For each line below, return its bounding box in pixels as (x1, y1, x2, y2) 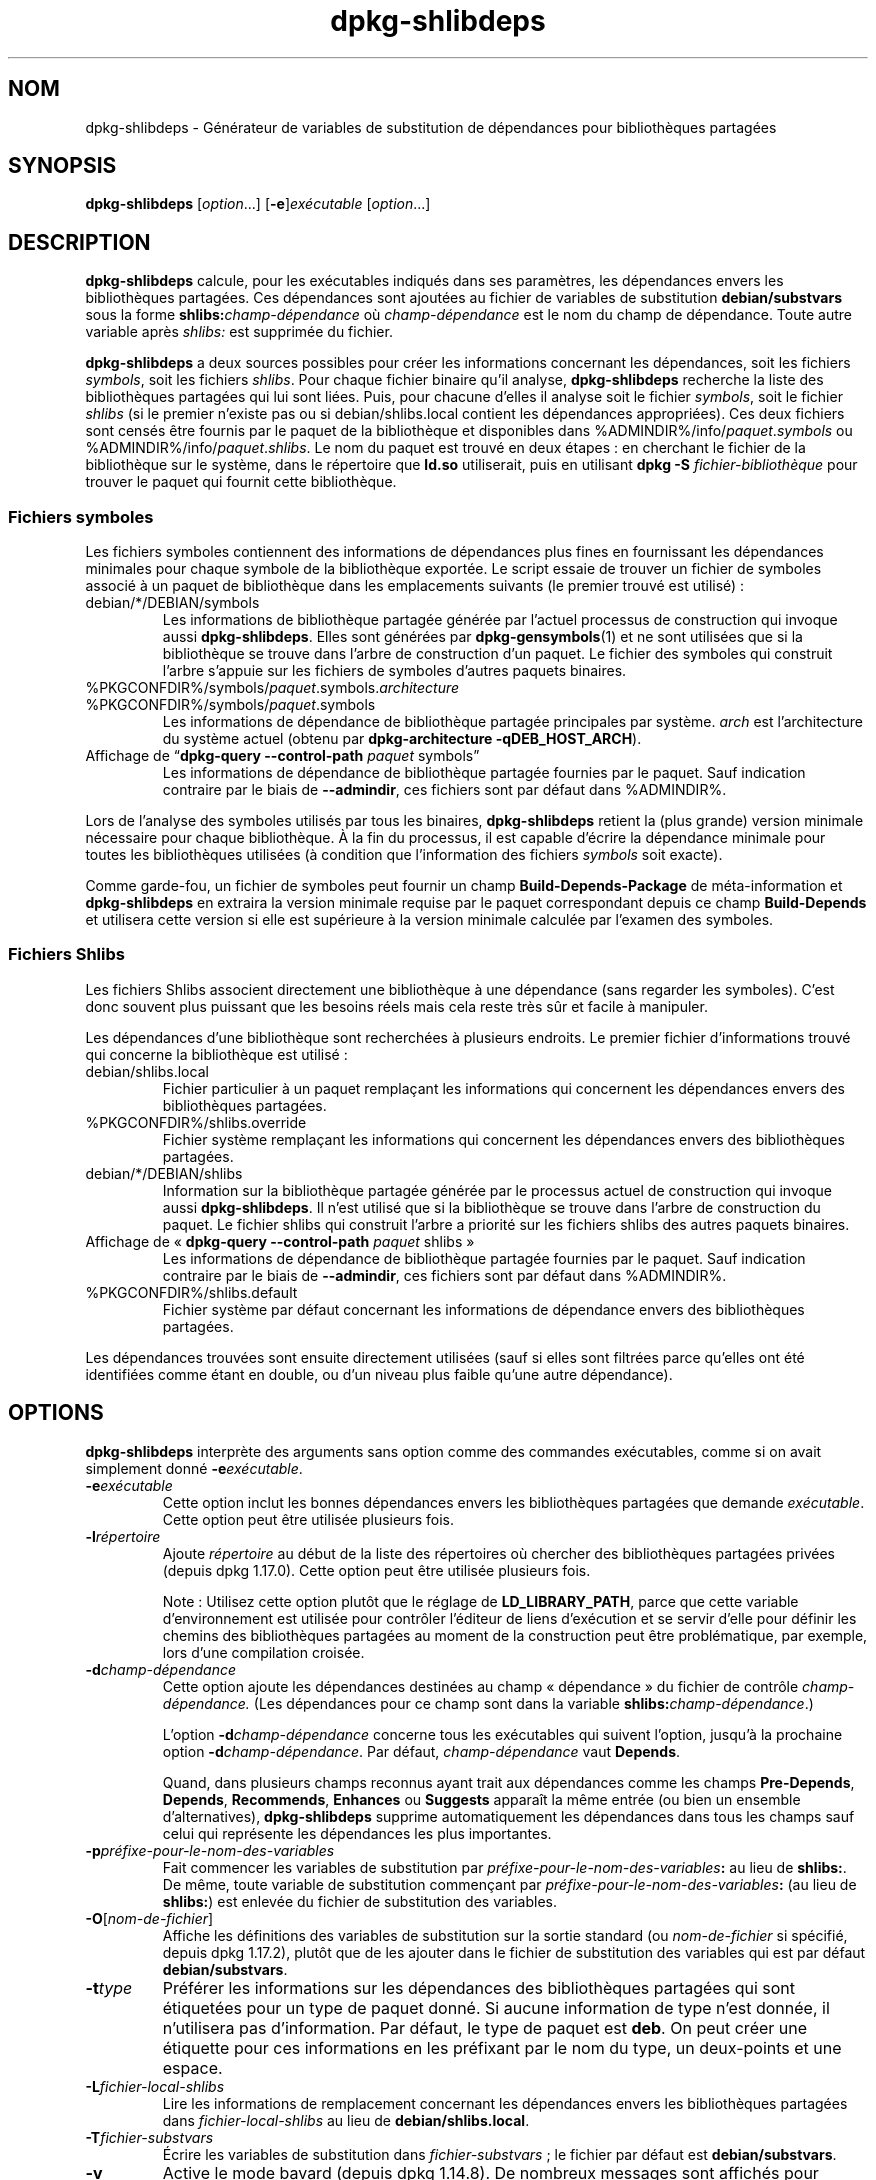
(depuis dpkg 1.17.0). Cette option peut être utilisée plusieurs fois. (162, 1561, 591, 1579)
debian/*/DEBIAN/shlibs (85, 1164, 243, 1182)
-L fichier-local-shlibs (85, 2077, 225, 2095)
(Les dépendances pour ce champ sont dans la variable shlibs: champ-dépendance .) (253, 1694, 814, 1712)
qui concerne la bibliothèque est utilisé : (85, 1045, 348, 1063)
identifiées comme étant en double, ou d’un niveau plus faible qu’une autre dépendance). (85, 1365, 673, 1383)
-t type (85, 1977, 133, 1998)
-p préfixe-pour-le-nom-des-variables (85, 1841, 335, 1859)
